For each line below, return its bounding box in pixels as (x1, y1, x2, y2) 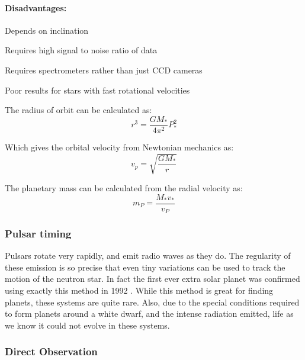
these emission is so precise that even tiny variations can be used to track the (5, 261, 285, 273)
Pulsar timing (5, 226, 72, 240)
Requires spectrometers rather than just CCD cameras (5, 63, 203, 76)
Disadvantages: (5, 1, 67, 14)
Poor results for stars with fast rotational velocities (5, 83, 190, 96)
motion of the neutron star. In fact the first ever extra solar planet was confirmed (5, 272, 300, 285)
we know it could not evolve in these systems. (5, 319, 170, 331)
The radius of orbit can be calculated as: (5, 104, 152, 116)
